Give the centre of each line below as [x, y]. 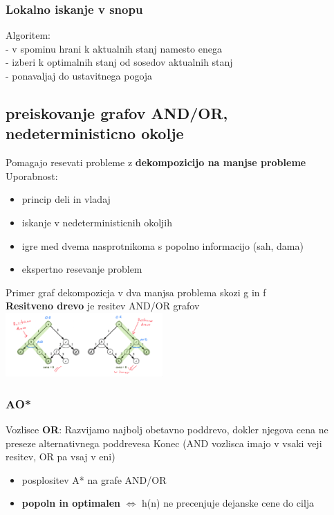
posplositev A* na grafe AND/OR [94, 479]
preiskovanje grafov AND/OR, [117, 112]
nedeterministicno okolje [95, 133]
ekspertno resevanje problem [82, 269]
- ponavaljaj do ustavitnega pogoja [79, 75]
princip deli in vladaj [66, 199]
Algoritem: [28, 35]
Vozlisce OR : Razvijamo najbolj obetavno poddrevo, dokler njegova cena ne [167, 430]
